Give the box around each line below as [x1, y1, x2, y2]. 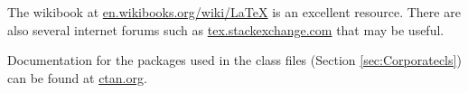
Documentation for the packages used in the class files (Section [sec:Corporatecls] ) [7, 51, 462, 70]
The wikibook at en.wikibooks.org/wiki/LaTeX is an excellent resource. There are [7, 3, 461, 21]
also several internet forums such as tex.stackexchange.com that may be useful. [7, 20, 445, 39]
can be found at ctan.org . [7, 68, 147, 87]
